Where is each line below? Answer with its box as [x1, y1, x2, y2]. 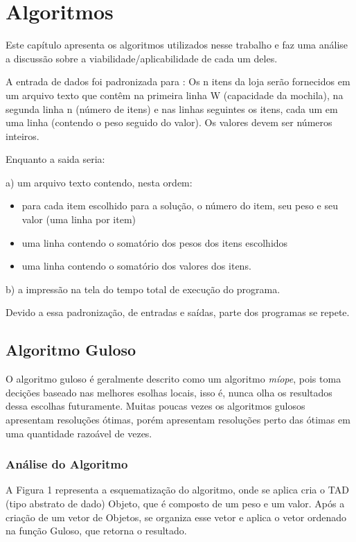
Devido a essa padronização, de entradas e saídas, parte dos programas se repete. [6, 305, 350, 320]
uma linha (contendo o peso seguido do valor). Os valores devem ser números [6, 115, 332, 130]
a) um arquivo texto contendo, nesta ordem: [6, 175, 193, 189]
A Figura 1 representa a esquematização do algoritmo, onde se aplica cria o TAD [6, 482, 349, 497]
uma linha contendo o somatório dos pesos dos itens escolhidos [21, 235, 288, 250]
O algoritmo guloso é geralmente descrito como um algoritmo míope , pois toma [6, 371, 341, 386]
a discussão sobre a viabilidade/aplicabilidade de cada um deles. [6, 51, 278, 65]
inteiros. [6, 128, 39, 143]
